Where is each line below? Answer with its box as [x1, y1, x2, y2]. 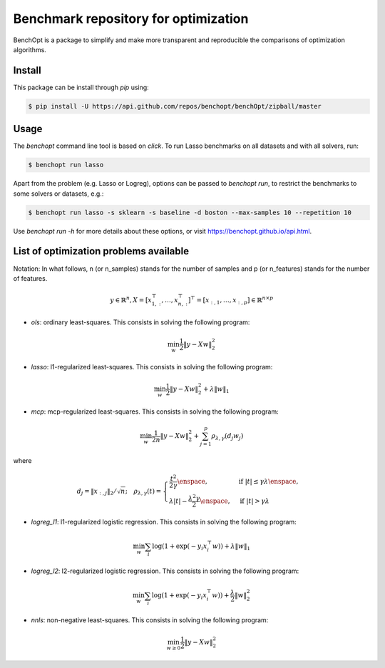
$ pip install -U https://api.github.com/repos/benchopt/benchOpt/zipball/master [28, 102, 322, 110]
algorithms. [13, 45, 46, 54]
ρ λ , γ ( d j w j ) [211, 432, 244, 442]
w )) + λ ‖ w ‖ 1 [212, 542, 251, 552]
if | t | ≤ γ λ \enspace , [238, 477, 299, 485]
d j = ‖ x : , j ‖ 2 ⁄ [76, 487, 116, 497]
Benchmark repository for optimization [13, 11, 249, 26]
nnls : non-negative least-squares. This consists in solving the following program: [31, 616, 269, 624]
